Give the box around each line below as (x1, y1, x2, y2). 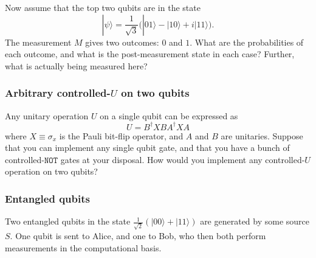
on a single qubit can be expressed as (100, 109, 238, 122)
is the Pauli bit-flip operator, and (59, 129, 184, 142)
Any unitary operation (5, 109, 89, 122)
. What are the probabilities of (190, 35, 304, 48)
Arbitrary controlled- (5, 85, 111, 100)
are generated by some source (200, 215, 310, 228)
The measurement (5, 35, 72, 48)
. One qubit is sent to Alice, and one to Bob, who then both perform (10, 229, 266, 242)
